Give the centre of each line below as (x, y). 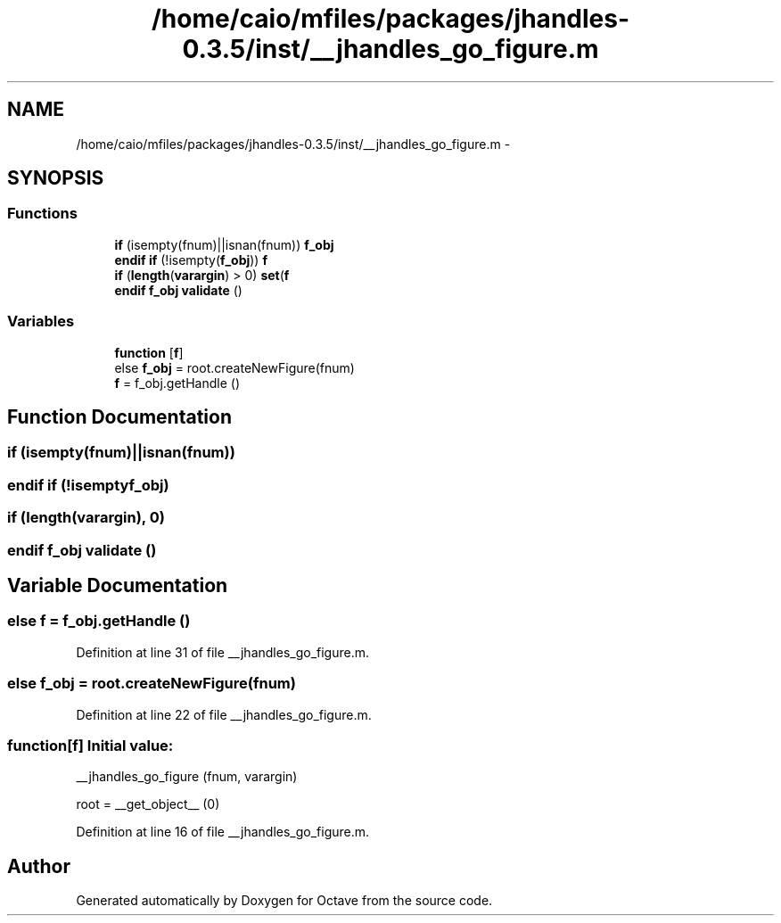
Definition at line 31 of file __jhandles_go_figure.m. (223, 652)
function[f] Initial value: (90, 745)
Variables (41, 321)
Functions (42, 214)
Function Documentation (119, 416)
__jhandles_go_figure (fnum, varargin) (187, 777)
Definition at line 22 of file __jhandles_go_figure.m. (224, 714)
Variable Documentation (118, 585)
